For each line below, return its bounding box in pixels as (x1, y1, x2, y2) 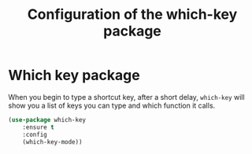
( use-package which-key (8, 115, 87, 123)
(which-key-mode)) (22, 137, 83, 146)
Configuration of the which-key (27, 5, 238, 24)
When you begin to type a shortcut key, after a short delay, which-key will (8, 92, 246, 101)
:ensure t (22, 123, 55, 131)
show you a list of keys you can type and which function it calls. (8, 101, 216, 110)
